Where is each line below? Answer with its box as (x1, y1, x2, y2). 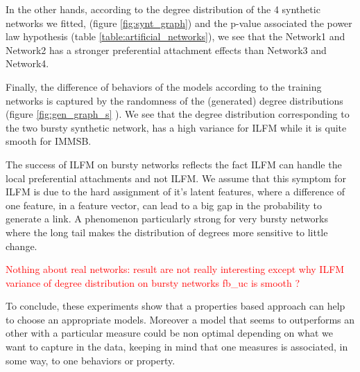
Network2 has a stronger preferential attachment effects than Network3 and (6, 42, 327, 57)
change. (6, 238, 37, 253)
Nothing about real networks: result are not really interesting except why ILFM (6, 262, 345, 276)
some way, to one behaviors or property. (6, 353, 175, 367)
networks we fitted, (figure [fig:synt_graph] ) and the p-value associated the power (6, 15, 352, 30)
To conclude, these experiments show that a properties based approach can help (6, 299, 345, 313)
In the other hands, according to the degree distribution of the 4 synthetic (6, 2, 320, 16)
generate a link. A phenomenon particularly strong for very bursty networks (6, 211, 328, 226)
